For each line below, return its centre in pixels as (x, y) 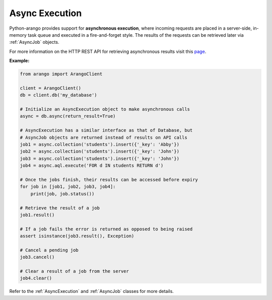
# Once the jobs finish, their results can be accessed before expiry (109, 179)
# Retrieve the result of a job (60, 208)
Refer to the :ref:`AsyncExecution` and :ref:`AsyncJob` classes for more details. (91, 291)
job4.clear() (36, 278)
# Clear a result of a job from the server (75, 271)
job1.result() (37, 215)
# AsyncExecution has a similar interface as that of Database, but (106, 130)
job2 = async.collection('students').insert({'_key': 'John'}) (100, 152)
